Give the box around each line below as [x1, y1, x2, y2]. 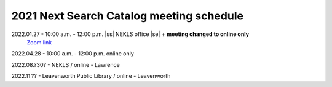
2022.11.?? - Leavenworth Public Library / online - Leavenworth [11, 72, 171, 80]
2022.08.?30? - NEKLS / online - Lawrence [11, 61, 120, 68]
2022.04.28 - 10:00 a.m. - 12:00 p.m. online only [11, 50, 135, 57]
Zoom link [26, 38, 52, 46]
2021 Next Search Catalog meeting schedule [11, 9, 244, 23]
